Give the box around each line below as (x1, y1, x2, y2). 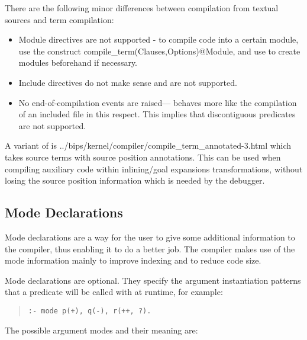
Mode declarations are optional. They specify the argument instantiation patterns (5, 274, 301, 286)
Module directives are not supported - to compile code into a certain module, (18, 33, 299, 46)
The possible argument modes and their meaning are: (5, 323, 198, 336)
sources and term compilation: (5, 13, 114, 25)
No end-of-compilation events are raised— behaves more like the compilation (18, 96, 297, 108)
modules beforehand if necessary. (18, 56, 138, 69)
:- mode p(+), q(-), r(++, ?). (28, 306, 151, 315)
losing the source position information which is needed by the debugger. (5, 174, 265, 187)
